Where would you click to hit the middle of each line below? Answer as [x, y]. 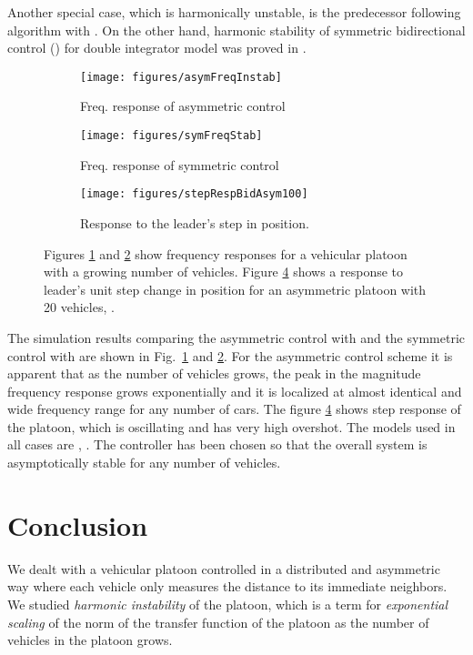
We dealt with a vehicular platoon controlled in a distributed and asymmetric [224, 568]
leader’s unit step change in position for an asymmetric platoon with [235, 289]
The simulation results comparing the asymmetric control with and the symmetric [236, 337]
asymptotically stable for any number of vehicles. [144, 463]
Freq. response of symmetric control [180, 164]
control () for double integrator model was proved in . [157, 48]
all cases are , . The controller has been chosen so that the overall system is [217, 444]
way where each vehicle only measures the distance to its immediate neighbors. [227, 586]
